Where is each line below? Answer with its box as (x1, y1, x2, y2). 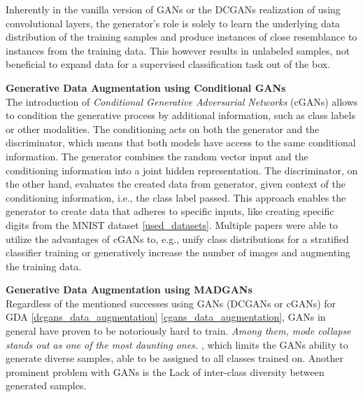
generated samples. (6, 378, 87, 393)
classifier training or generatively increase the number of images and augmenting (6, 245, 350, 260)
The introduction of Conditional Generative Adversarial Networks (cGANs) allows (6, 94, 358, 109)
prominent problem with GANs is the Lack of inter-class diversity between (6, 364, 325, 379)
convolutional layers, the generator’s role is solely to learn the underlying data (6, 15, 341, 30)
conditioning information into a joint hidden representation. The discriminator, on (6, 162, 358, 177)
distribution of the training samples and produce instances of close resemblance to (6, 29, 357, 44)
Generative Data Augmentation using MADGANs (6, 282, 252, 297)
